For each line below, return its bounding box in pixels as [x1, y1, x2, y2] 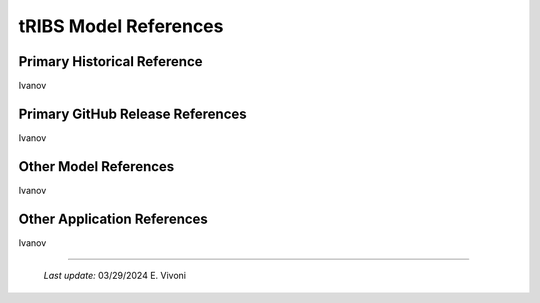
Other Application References [18, 210, 209, 227]
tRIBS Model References [18, 15, 224, 37]
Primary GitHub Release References [18, 105, 247, 122]
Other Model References [18, 158, 175, 175]
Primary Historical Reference [18, 53, 203, 70]
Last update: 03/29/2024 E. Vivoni [43, 270, 187, 282]
